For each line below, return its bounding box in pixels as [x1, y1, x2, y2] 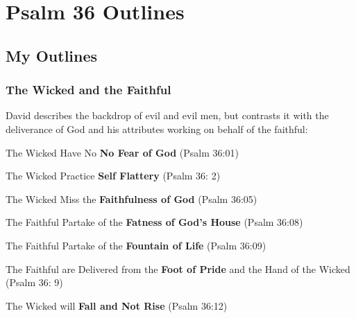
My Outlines [6, 44, 98, 66]
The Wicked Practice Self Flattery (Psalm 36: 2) [6, 168, 221, 183]
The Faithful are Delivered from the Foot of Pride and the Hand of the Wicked [6, 261, 350, 276]
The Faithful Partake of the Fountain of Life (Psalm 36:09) [6, 238, 266, 252]
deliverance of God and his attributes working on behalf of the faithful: [6, 121, 308, 136]
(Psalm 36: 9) [6, 275, 63, 290]
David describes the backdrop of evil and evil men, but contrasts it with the [6, 108, 329, 123]
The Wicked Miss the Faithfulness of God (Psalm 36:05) [6, 191, 257, 206]
